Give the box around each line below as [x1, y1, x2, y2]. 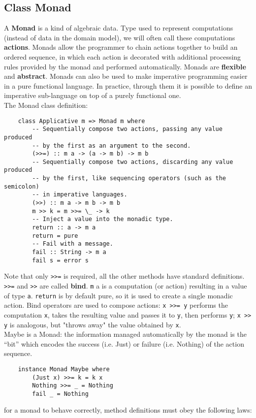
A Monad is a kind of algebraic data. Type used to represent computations [4, 23, 233, 33]
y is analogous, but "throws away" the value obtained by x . [4, 319, 181, 329]
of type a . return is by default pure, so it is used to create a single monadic [4, 290, 233, 300]
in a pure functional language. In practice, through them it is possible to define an [4, 80, 252, 91]
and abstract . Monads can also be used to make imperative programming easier [4, 71, 248, 81]
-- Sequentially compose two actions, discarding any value [32, 158, 233, 165]
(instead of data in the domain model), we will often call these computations [4, 32, 235, 42]
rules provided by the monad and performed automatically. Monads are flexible [4, 61, 246, 71]
